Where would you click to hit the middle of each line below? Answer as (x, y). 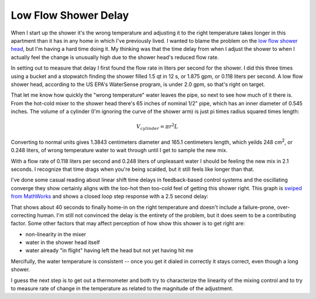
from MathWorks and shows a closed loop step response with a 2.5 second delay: (110, 197)
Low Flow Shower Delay (70, 15)
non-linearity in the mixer (56, 234)
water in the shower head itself (63, 242)
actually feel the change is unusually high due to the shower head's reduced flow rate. (115, 57)
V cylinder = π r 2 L (157, 127)
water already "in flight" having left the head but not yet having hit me (109, 250)
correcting (23, 215)
